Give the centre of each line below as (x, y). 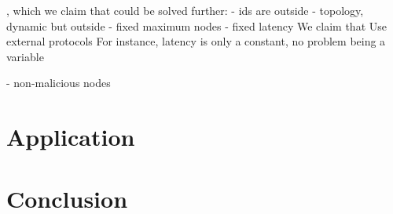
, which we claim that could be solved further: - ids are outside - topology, (185, 10)
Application (71, 137)
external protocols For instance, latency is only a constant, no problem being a (196, 41)
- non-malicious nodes (59, 83)
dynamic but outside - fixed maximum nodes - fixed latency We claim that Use (196, 25)
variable (25, 56)
